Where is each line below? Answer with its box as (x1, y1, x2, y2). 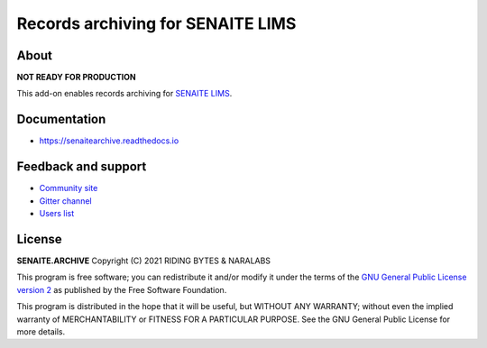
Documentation (16, 112, 106, 127)
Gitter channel (39, 195, 92, 206)
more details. (16, 325, 66, 337)
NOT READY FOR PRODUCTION (16, 72, 136, 83)
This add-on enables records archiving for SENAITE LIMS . (16, 88, 233, 99)
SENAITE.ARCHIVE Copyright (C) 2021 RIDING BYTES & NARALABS (16, 255, 271, 266)
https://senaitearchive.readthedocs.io (39, 135, 179, 146)
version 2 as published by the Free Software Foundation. (16, 284, 227, 295)
